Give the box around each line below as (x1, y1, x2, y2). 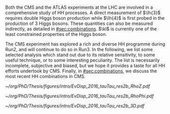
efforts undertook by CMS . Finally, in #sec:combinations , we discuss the (5, 68, 157, 74)
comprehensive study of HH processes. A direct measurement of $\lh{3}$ (5, 10, 161, 16)
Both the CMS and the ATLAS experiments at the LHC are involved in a (5, 5, 153, 10)
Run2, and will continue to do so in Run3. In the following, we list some (5, 47, 153, 52)
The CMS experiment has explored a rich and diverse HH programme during (5, 41, 165, 47)
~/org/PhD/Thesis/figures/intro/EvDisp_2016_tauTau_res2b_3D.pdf (5, 103, 145, 108)
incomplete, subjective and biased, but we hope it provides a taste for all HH (5, 63, 165, 68)
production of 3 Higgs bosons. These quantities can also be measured (5, 20, 153, 26)
